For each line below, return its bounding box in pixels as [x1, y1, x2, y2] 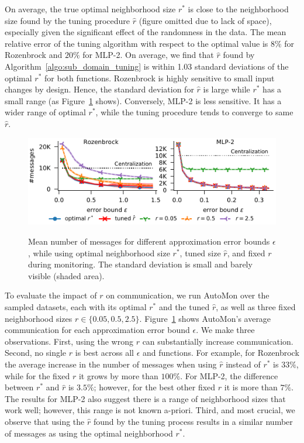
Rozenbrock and [5, 49, 63, 61]
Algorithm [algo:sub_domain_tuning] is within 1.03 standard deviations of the [5, 60, 289, 72]
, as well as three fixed [216, 301, 296, 313]
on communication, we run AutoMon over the [106, 289, 270, 301]
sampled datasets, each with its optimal [5, 301, 147, 313]
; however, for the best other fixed [94, 381, 216, 393]
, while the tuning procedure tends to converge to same [95, 106, 293, 118]
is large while [203, 83, 250, 95]
